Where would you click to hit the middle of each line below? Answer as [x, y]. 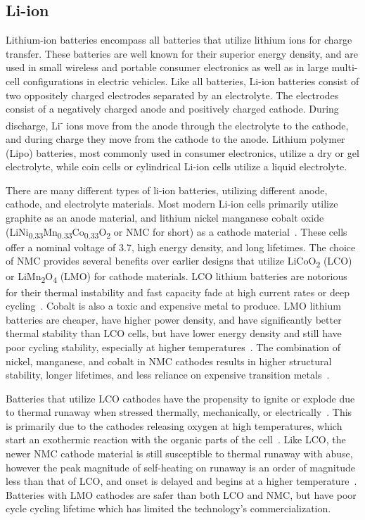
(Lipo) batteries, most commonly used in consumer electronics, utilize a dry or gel [182, 152]
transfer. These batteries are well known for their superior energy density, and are [182, 53]
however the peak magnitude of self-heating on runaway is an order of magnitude [180, 467]
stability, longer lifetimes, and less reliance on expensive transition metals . [168, 375]
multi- [345, 67]
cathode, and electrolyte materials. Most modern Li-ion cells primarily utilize [172, 204]
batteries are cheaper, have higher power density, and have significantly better [174, 319]
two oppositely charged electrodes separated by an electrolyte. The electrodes [172, 95]
